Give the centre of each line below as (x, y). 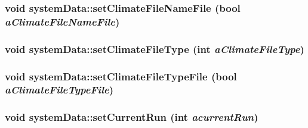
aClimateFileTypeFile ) (59, 90)
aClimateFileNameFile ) (62, 21)
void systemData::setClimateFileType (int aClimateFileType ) (155, 49)
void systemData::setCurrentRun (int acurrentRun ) (132, 117)
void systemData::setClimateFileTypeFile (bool (121, 76)
